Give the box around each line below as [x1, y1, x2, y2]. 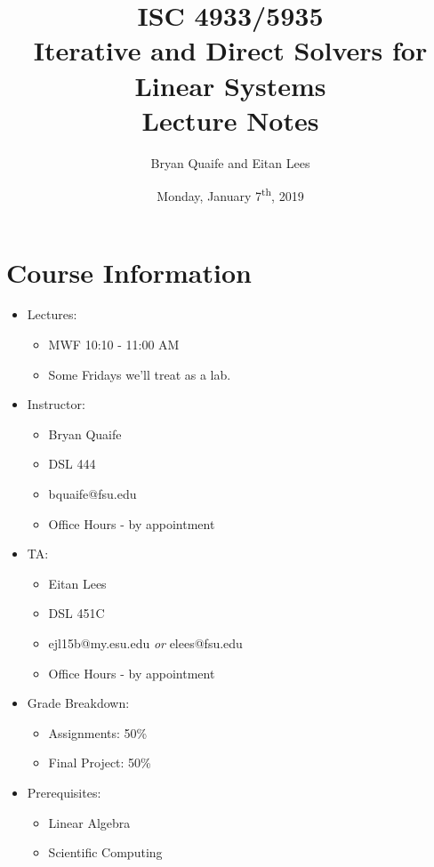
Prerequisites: [27, 783, 101, 801]
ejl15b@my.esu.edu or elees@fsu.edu [48, 634, 243, 652]
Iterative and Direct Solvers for [33, 32, 428, 68]
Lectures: [27, 305, 77, 324]
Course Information [6, 253, 252, 290]
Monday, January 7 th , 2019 [157, 184, 304, 205]
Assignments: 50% [48, 723, 148, 742]
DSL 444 [48, 454, 96, 473]
